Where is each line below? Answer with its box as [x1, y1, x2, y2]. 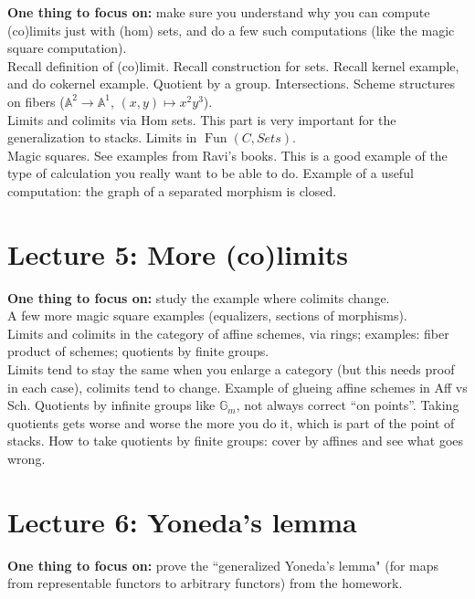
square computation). [7, 38, 127, 58]
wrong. [7, 449, 46, 468]
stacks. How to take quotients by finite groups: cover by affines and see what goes [7, 431, 464, 450]
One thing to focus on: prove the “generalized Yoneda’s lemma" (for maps [7, 555, 439, 574]
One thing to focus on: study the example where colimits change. [7, 288, 390, 307]
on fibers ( [7, 91, 65, 110]
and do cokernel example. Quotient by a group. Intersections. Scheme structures [7, 74, 456, 93]
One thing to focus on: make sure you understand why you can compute [7, 3, 430, 21]
